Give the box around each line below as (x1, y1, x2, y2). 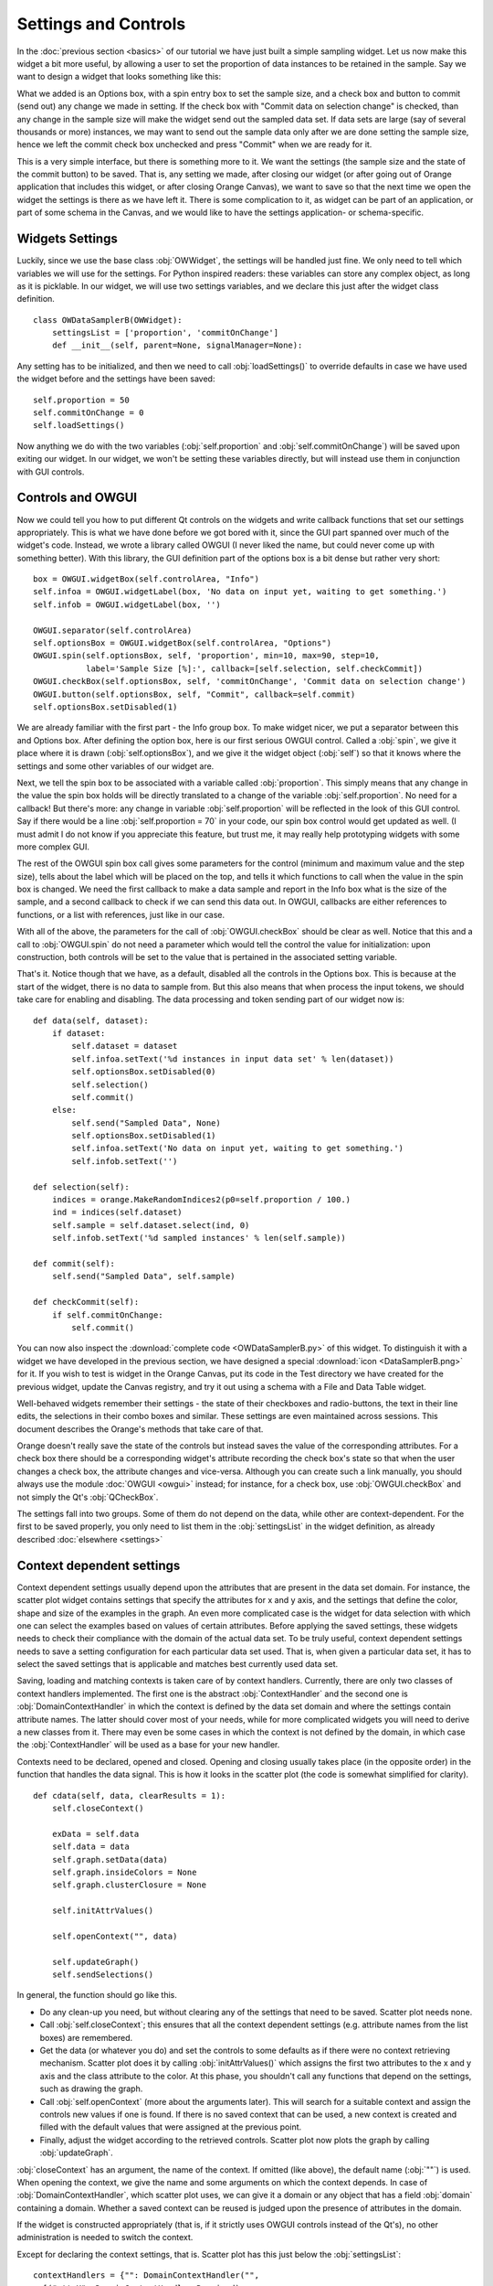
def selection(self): (33, 1181, 130, 1192)
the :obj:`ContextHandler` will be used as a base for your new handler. (16, 1739, 280, 1750)
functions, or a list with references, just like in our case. (16, 909, 226, 920)
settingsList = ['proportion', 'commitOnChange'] (51, 327, 278, 338)
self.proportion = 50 (33, 394, 130, 405)
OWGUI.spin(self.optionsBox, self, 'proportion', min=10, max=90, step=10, (33, 650, 380, 661)
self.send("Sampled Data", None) (71, 1117, 221, 1128)
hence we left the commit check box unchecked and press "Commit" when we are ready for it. (16, 139, 372, 150)
